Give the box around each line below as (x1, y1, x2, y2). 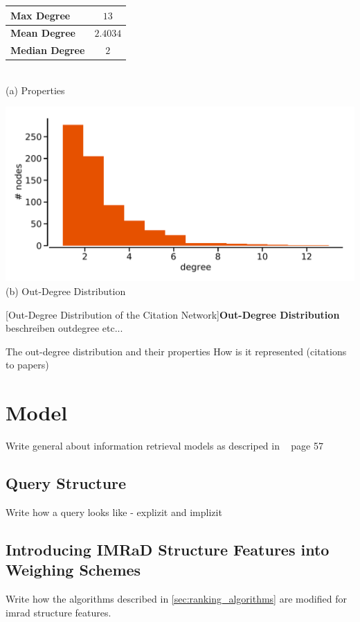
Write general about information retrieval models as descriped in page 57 (6, 438, 323, 453)
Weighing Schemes (6, 559, 141, 580)
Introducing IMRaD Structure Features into (6, 538, 330, 560)
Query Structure (6, 472, 127, 494)
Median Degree (10, 43, 85, 57)
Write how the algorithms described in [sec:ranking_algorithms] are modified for (6, 592, 347, 606)
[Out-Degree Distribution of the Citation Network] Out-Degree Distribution (6, 307, 340, 321)
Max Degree (10, 8, 71, 22)
